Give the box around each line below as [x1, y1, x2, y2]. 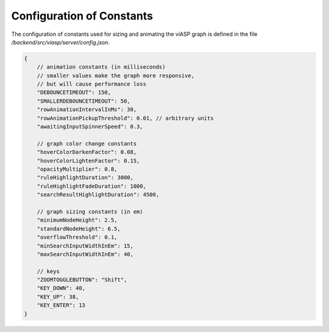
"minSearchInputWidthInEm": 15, [37, 242, 134, 249]
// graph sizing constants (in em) [37, 208, 143, 215]
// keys [37, 268, 60, 275]
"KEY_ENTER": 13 [37, 302, 85, 309]
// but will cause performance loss [37, 81, 146, 88]
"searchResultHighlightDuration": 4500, [37, 192, 160, 198]
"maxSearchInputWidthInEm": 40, [37, 251, 134, 258]
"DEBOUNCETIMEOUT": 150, [37, 89, 111, 96]
